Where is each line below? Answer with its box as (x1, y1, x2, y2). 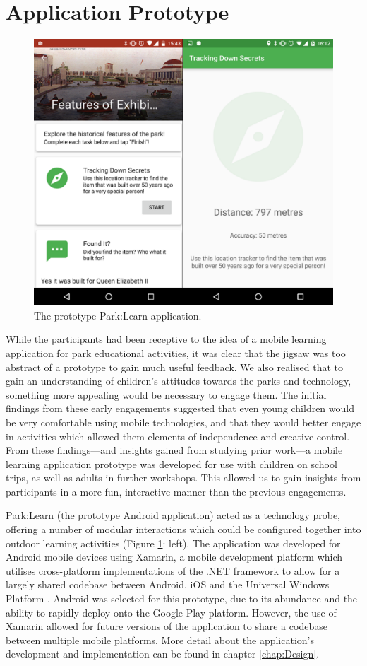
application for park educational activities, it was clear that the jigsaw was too (6, 345, 346, 360)
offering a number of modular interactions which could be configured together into (6, 522, 361, 537)
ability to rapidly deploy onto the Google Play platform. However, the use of (6, 604, 337, 619)
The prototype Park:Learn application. (34, 308, 202, 322)
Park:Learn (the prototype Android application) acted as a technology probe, (6, 508, 340, 522)
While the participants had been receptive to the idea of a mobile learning (6, 332, 327, 346)
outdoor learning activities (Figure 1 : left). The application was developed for (6, 535, 341, 550)
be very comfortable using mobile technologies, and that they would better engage (6, 414, 361, 429)
